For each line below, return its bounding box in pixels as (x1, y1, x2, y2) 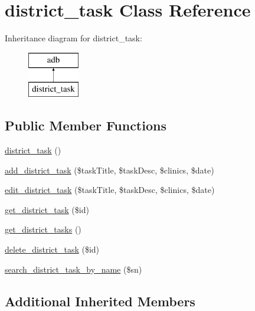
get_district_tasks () (5, 223, 81, 235)
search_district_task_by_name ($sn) (5, 263, 142, 275)
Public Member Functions (5, 116, 166, 135)
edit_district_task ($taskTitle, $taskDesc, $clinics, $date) (5, 184, 215, 196)
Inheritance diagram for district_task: (5, 32, 142, 44)
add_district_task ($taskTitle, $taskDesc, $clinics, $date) (5, 163, 214, 176)
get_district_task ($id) (5, 203, 89, 215)
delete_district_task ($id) (5, 243, 100, 256)
